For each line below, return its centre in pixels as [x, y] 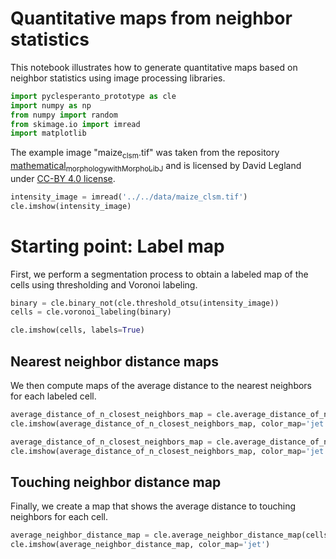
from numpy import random [64, 115]
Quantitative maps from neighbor [151, 18]
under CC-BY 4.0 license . [63, 178]
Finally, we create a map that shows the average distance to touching [153, 506]
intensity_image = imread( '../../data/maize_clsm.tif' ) [129, 197]
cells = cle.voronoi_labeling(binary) [91, 312]
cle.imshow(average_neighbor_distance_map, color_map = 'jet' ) [140, 545]
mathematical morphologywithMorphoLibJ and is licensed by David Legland [156, 167]
